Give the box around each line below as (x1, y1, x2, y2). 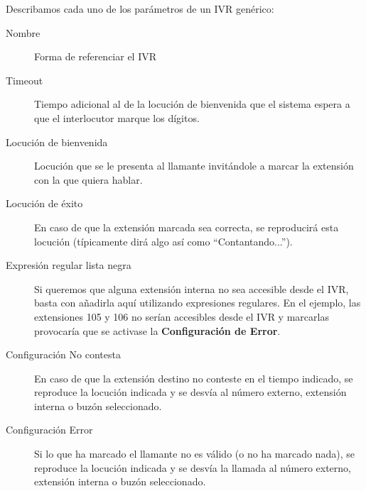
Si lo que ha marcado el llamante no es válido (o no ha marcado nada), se (34, 446, 355, 461)
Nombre (6, 25, 41, 40)
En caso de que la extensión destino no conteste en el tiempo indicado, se (34, 370, 353, 385)
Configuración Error (6, 422, 93, 437)
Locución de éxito (6, 196, 83, 211)
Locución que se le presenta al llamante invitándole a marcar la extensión (34, 158, 354, 173)
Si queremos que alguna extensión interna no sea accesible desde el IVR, (34, 281, 349, 296)
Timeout (6, 72, 43, 87)
